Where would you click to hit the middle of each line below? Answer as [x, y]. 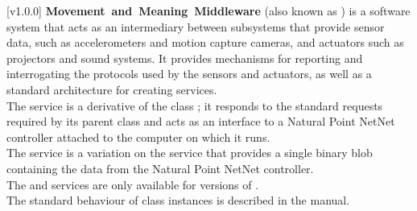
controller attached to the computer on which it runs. [138, 137]
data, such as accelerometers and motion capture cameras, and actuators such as [205, 42]
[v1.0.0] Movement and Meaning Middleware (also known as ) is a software [208, 10]
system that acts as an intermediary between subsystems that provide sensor [196, 26]
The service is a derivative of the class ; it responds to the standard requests [195, 105]
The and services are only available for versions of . [133, 184]
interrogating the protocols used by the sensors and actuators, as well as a [189, 74]
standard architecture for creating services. [112, 89]
